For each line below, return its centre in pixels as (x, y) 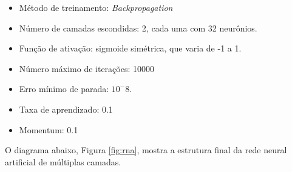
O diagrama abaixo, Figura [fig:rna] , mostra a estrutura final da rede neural (146, 150)
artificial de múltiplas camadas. (63, 161)
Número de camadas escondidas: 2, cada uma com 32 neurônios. (138, 28)
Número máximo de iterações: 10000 (87, 68)
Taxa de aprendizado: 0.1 (66, 109)
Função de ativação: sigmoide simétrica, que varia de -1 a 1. (130, 48)
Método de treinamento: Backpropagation (96, 7)
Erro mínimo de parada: (64, 89)
